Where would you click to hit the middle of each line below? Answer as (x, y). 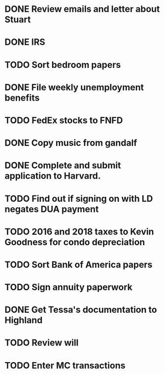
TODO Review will (42, 343)
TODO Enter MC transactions (65, 365)
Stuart (18, 19)
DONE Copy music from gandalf (71, 143)
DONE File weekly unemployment (74, 87)
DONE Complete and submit (63, 166)
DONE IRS (25, 42)
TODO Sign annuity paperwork (68, 287)
